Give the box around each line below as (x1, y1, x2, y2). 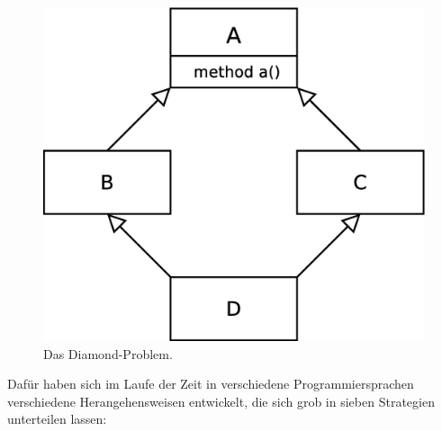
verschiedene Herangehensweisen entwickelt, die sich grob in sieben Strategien (7, 391, 435, 410)
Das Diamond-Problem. (43, 344, 173, 363)
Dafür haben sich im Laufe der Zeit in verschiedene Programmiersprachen (7, 374, 414, 393)
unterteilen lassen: (7, 409, 107, 428)
